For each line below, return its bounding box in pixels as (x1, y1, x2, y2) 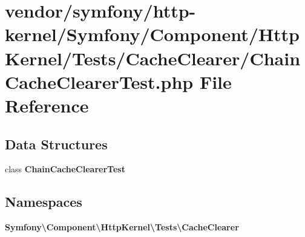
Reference (5, 93, 89, 117)
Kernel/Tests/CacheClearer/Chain (5, 45, 301, 70)
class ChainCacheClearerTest (5, 163, 125, 175)
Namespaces (5, 192, 82, 211)
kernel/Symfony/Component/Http (5, 22, 300, 47)
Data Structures (5, 134, 108, 153)
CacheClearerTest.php (5, 69, 194, 94)
